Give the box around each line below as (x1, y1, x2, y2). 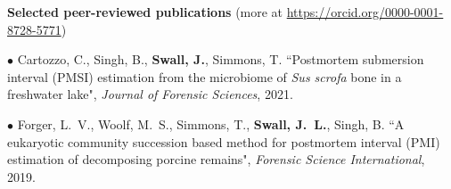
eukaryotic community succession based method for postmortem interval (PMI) (7, 132, 440, 151)
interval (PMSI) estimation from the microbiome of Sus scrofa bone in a (7, 67, 402, 86)
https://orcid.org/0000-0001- (286, 3, 444, 21)
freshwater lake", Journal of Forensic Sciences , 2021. (7, 85, 293, 103)
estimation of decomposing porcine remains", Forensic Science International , (7, 150, 425, 168)
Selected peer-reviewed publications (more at (7, 3, 283, 21)
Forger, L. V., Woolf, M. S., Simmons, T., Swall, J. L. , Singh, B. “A (17, 114, 405, 133)
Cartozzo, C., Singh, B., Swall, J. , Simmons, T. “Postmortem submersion (17, 50, 424, 69)
